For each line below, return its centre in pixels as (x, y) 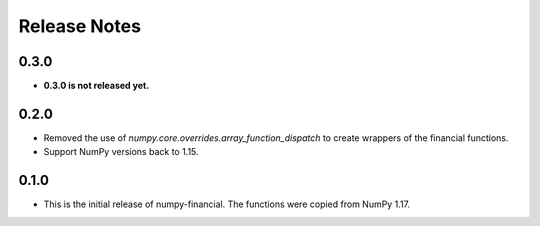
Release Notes (80, 26)
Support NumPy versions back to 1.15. (121, 152)
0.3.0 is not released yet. (96, 86)
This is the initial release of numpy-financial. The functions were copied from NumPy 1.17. (226, 204)
